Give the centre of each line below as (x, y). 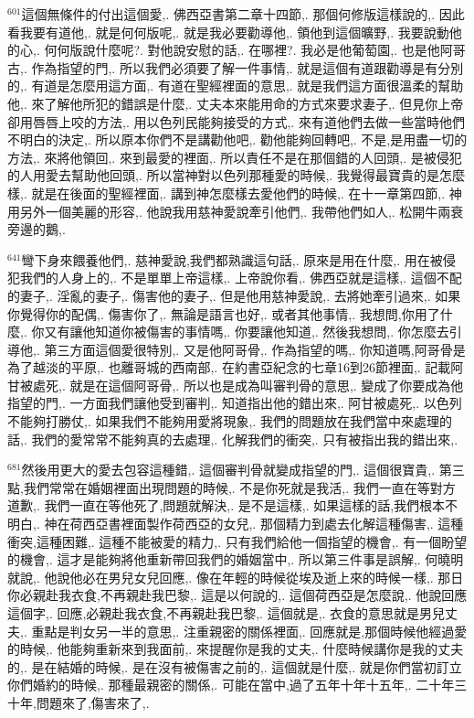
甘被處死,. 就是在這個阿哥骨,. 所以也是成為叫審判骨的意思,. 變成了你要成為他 (236, 385)
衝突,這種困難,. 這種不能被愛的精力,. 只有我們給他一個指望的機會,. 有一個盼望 (237, 541)
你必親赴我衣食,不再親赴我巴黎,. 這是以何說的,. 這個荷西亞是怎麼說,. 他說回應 (237, 595)
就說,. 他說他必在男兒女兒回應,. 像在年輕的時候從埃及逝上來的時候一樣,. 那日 (236, 577)
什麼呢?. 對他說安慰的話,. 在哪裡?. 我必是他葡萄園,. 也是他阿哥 (280, 50)
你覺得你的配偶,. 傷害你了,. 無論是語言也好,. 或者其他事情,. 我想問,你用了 (224, 313)
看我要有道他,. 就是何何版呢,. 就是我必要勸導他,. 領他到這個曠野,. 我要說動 (228, 32)
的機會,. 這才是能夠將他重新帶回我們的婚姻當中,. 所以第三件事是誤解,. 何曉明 (236, 559)
